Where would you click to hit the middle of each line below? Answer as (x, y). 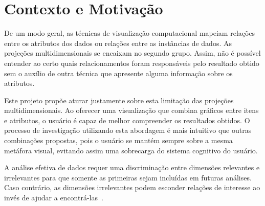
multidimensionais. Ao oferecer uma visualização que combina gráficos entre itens (131, 110)
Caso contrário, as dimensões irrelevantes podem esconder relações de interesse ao (132, 187)
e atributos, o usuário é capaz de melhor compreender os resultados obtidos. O (127, 120)
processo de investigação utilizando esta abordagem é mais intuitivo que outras (128, 130)
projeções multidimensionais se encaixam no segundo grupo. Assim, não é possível (132, 53)
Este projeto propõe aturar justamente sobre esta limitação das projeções (119, 100)
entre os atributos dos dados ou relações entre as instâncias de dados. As (118, 43)
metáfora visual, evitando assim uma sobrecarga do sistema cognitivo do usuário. (131, 150)
